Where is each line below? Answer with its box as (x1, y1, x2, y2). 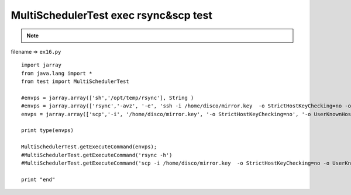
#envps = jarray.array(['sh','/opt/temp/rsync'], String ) (21, 94, 194, 101)
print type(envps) (21, 127, 74, 134)
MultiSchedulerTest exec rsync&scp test (11, 9, 213, 22)
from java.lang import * (21, 70, 92, 76)
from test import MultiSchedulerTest (21, 78, 130, 85)
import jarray (21, 62, 61, 68)
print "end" (21, 176, 56, 183)
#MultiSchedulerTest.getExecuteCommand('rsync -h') (21, 152, 173, 158)
